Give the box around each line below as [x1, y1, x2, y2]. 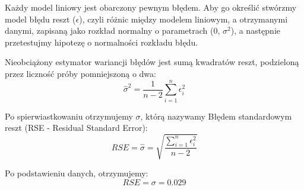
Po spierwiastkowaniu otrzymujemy [5, 110, 133, 122]
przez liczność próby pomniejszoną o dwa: [5, 67, 156, 79]
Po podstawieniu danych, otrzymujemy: [5, 167, 148, 179]
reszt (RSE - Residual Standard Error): [5, 121, 148, 134]
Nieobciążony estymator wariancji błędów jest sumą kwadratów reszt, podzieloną [5, 56, 299, 68]
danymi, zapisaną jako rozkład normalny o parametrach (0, [5, 24, 220, 37]
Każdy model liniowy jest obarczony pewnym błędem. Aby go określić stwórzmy [5, 1, 297, 13]
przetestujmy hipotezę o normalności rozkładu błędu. [5, 36, 198, 48]
